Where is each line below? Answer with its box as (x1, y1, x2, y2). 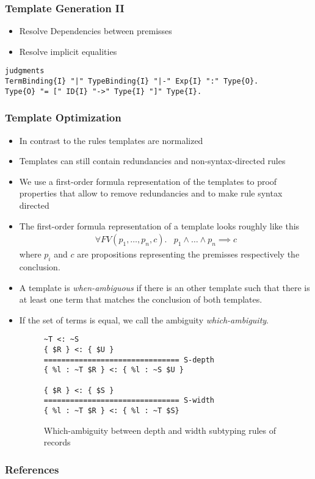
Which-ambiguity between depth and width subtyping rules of (43, 423, 276, 436)
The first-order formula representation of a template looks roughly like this (19, 219, 300, 232)
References (5, 461, 59, 477)
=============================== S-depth (43, 355, 214, 364)
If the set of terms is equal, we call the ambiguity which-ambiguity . (19, 313, 269, 326)
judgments (5, 67, 45, 76)
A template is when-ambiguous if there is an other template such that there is (19, 281, 310, 294)
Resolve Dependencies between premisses (19, 24, 172, 37)
